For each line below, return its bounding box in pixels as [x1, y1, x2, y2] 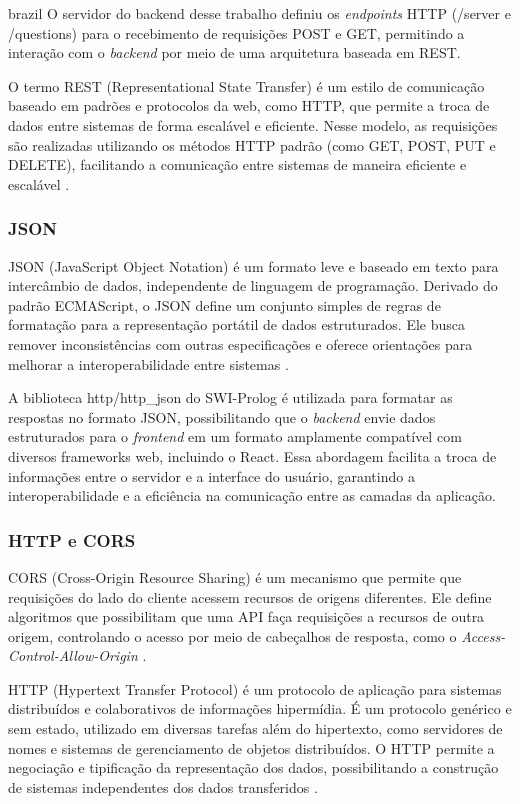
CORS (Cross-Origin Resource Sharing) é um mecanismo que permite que [8, 566, 462, 587]
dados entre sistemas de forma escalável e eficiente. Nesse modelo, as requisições [8, 114, 498, 135]
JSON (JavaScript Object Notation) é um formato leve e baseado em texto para [8, 255, 499, 276]
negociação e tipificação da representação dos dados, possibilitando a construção [8, 757, 499, 778]
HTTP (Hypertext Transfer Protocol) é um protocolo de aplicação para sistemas [8, 678, 502, 699]
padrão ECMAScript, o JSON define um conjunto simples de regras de [8, 294, 441, 315]
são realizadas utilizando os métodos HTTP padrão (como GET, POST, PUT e [8, 134, 496, 155]
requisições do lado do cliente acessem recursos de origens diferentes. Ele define [8, 586, 492, 607]
